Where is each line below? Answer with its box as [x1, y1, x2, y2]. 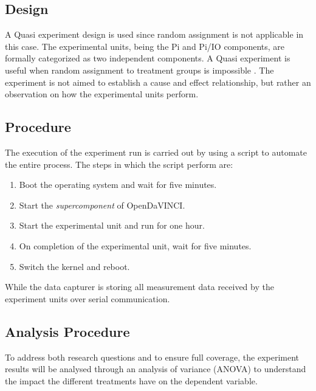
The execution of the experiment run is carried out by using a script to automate [5, 145, 307, 158]
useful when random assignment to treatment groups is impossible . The [5, 63, 274, 76]
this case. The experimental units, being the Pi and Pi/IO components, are [5, 40, 285, 52]
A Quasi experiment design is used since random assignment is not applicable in [5, 28, 304, 41]
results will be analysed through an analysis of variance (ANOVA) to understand [5, 362, 306, 375]
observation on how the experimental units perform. [5, 88, 199, 100]
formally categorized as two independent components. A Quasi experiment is [5, 52, 290, 64]
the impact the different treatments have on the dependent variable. [5, 374, 258, 387]
